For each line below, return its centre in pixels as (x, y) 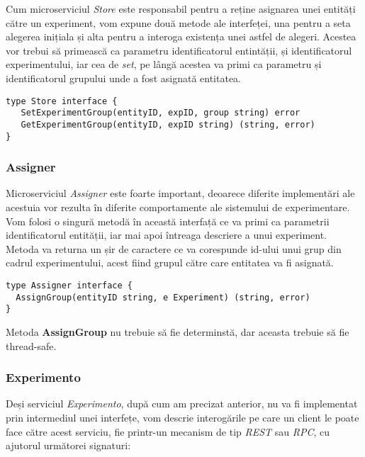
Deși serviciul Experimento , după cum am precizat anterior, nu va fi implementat (182, 404)
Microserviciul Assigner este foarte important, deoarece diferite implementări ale (180, 193)
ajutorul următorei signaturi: (68, 445)
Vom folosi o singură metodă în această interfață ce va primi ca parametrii (168, 221)
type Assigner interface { (69, 285)
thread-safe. (31, 345)
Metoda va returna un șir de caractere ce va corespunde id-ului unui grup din (174, 248)
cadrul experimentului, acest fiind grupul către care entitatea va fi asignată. (170, 263)
